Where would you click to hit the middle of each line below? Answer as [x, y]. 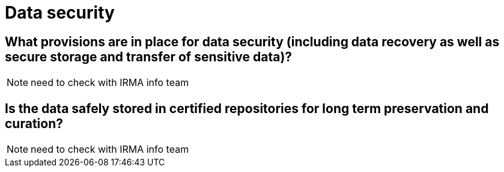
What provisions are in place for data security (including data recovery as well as [252, 41]
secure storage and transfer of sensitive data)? [149, 57]
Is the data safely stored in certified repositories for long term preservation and [247, 108]
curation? [34, 123]
